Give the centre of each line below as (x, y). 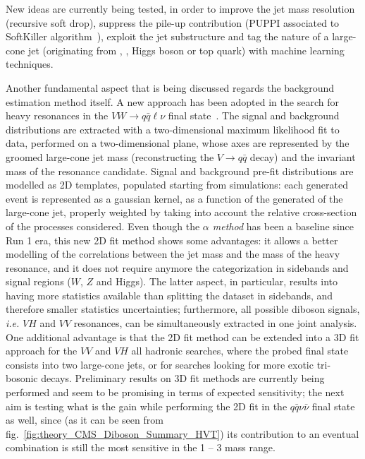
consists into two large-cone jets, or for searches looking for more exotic (160, 364)
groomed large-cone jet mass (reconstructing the (110, 156)
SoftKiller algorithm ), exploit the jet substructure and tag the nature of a (167, 36)
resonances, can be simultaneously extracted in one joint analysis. (215, 323)
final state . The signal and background (254, 115)
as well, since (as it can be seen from (85, 420)
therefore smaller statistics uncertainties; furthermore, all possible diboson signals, (183, 309)
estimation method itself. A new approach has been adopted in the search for (172, 101)
